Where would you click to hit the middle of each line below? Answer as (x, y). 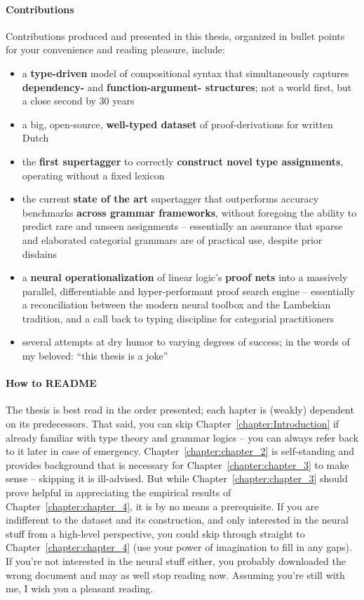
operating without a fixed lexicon (93, 175)
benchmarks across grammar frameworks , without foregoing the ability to (189, 212)
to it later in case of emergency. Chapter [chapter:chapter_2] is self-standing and (180, 451)
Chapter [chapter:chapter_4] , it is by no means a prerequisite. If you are (162, 506)
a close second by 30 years (78, 101)
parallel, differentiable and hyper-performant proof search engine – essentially (188, 291)
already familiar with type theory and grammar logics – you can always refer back (182, 437)
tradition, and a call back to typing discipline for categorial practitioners (178, 318)
